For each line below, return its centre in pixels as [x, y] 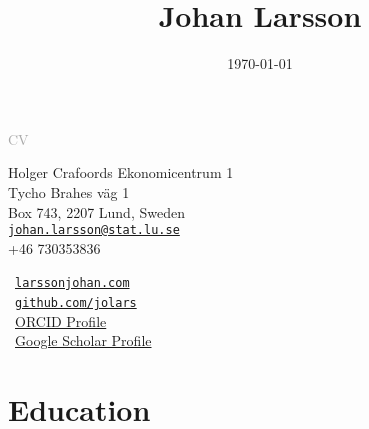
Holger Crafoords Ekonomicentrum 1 [121, 172]
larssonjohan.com [72, 283]
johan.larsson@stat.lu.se [94, 230]
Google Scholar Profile [83, 340]
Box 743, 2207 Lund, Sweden [96, 211]
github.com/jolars [76, 303]
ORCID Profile [61, 320]
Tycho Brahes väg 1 [69, 191]
